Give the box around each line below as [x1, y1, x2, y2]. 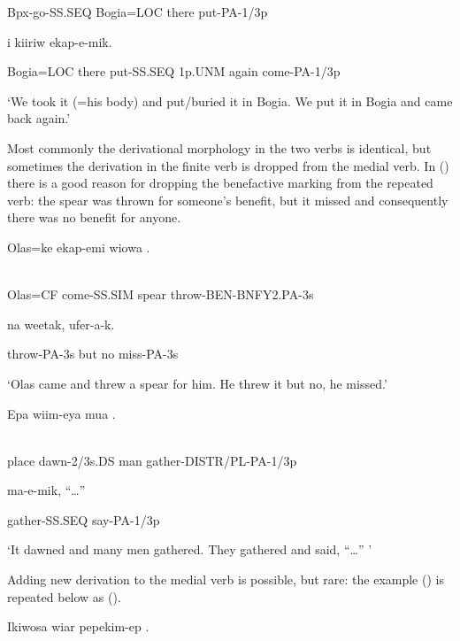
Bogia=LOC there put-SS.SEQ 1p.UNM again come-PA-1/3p [7, 62, 341, 81]
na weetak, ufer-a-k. [7, 314, 115, 333]
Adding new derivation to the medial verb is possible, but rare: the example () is [7, 570, 444, 589]
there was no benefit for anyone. [7, 208, 181, 227]
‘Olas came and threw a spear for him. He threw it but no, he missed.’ [7, 374, 387, 392]
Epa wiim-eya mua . [7, 404, 116, 422]
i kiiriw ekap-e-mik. [7, 32, 112, 50]
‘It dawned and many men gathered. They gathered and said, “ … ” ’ [7, 540, 372, 559]
